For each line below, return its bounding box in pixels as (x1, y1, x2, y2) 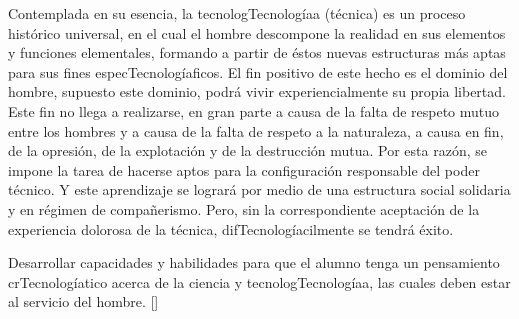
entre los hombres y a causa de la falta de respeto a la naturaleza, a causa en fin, (8, 120, 504, 141)
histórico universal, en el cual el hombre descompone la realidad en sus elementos (8, 22, 506, 43)
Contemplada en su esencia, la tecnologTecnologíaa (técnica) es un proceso (8, 3, 466, 23)
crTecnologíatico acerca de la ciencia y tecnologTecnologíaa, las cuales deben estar (8, 271, 511, 292)
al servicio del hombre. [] (8, 291, 159, 312)
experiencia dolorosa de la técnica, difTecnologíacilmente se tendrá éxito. (8, 218, 454, 239)
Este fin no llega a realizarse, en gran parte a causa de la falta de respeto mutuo (8, 100, 500, 121)
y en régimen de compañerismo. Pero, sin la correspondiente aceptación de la (8, 198, 480, 219)
